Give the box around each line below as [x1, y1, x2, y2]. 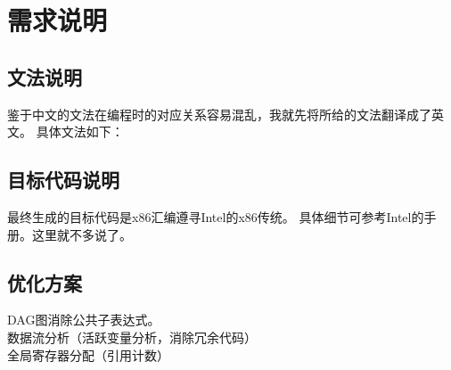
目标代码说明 [7, 166, 119, 193]
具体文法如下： [36, 122, 124, 141]
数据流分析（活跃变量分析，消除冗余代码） [7, 327, 257, 346]
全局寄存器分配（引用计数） [7, 345, 169, 364]
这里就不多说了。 [31, 225, 132, 243]
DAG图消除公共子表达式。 [7, 310, 160, 329]
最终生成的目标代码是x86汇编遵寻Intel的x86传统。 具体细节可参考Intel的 [7, 207, 424, 226]
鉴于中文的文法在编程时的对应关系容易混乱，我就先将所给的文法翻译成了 [7, 104, 431, 123]
